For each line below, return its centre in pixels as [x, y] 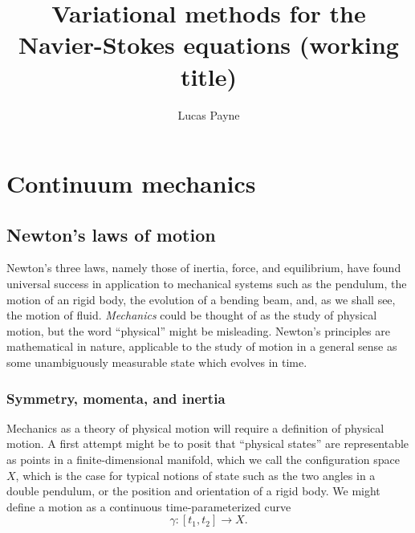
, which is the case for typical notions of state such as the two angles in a [195, 475]
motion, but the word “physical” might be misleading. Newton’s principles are [198, 330]
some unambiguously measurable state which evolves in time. [157, 362]
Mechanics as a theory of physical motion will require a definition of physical [195, 427]
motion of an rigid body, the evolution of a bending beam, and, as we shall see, [201, 299]
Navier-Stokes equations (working [209, 45]
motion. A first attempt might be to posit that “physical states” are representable [208, 443]
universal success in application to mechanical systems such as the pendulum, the [207, 284]
